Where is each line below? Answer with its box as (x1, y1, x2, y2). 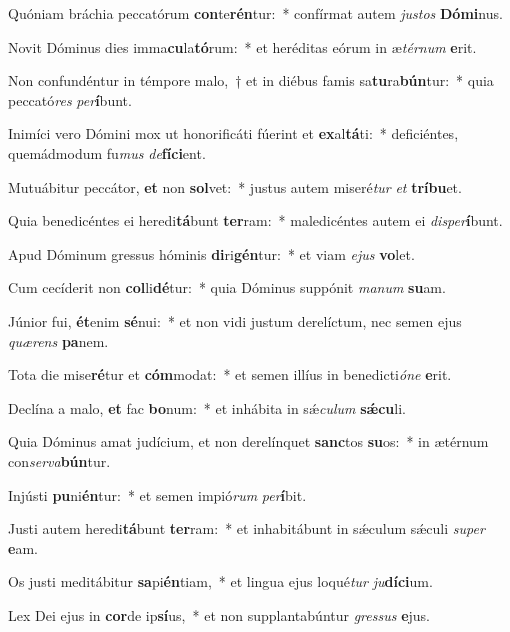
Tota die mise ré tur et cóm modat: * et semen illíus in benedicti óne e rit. (8, 364, 452, 385)
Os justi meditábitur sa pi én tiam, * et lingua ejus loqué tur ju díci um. (8, 571, 433, 592)
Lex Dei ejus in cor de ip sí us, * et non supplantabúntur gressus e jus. (8, 604, 430, 625)
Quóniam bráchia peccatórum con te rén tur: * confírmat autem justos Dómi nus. (8, 3, 503, 23)
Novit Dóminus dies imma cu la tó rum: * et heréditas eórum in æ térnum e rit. (8, 36, 477, 57)
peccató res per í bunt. (8, 89, 132, 110)
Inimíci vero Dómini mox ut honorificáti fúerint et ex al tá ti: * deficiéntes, (8, 123, 459, 144)
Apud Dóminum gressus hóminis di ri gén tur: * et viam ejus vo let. (8, 243, 415, 264)
